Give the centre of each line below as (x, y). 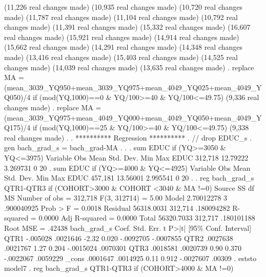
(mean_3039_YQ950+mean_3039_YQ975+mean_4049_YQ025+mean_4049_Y (133, 87)
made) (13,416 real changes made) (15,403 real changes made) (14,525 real (121, 57)
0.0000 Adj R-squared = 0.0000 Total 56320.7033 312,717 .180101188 (147, 218)
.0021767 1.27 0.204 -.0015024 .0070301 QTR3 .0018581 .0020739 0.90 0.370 (123, 248)
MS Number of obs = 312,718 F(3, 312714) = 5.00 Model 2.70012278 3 (116, 198)
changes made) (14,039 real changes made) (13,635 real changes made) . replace (129, 67)
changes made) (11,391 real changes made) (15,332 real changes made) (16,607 (127, 27)
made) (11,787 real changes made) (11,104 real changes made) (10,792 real (121, 17)
